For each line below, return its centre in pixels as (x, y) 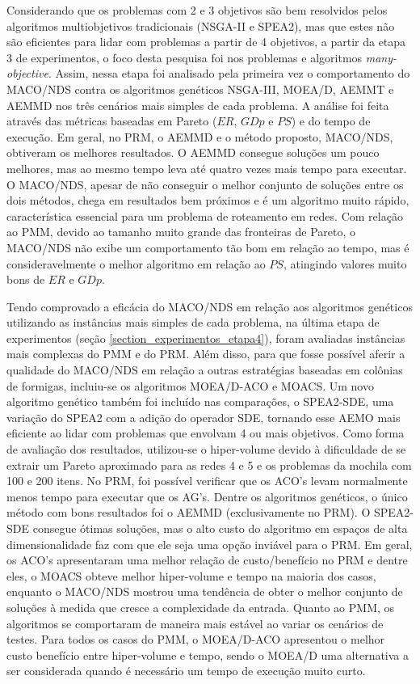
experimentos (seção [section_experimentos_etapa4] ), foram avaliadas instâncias (206, 338)
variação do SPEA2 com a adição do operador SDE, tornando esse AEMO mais (204, 417)
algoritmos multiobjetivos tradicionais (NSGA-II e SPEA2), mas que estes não (201, 25)
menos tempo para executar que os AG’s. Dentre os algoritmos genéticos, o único (207, 496)
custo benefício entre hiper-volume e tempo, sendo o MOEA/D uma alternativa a (208, 654)
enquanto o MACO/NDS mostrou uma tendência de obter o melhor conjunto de (205, 591)
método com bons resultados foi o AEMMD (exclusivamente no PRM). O (189, 512)
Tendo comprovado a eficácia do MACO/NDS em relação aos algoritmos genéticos (210, 306)
